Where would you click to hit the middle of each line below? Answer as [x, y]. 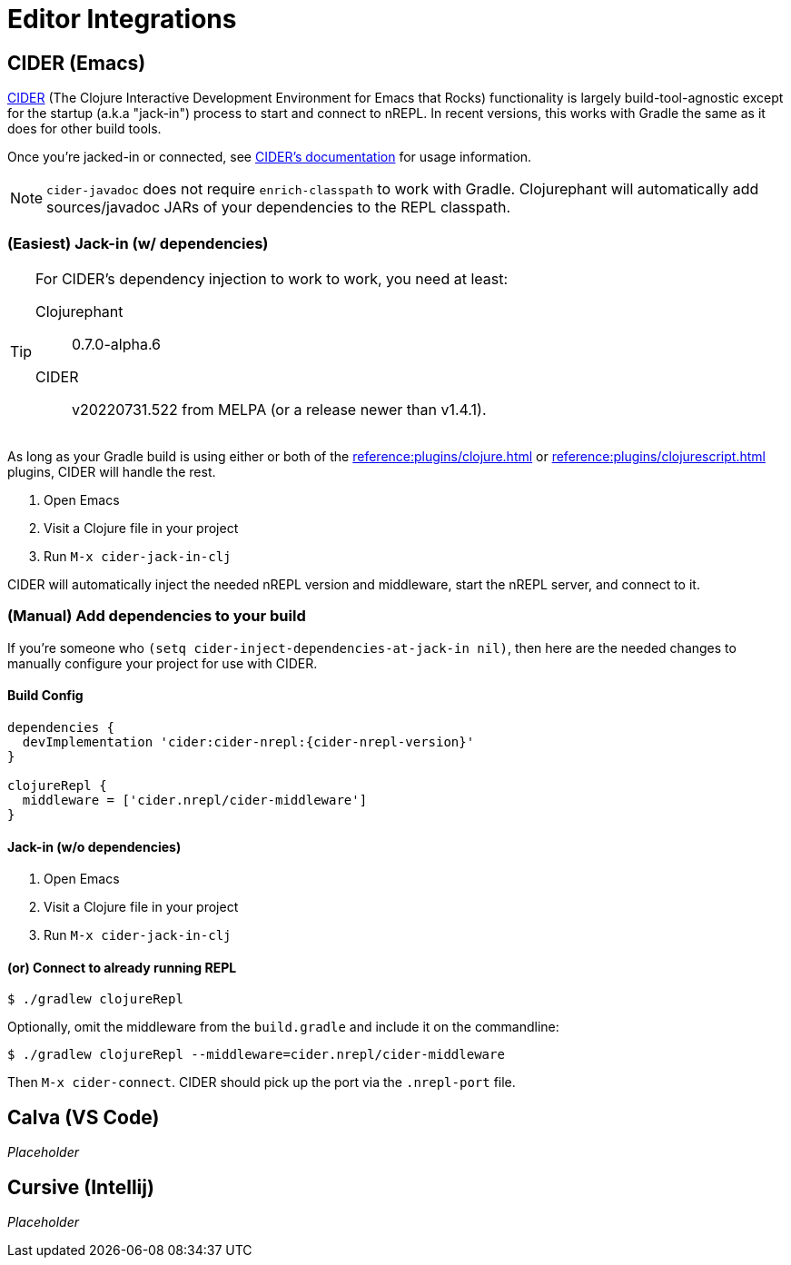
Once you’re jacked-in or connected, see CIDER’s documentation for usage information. [270, 157]
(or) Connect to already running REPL [122, 967]
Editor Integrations [122, 19]
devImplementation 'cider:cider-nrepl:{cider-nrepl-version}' [248, 741]
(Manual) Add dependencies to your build [157, 616]
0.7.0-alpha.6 [117, 344]
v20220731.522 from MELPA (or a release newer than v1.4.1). [279, 409]
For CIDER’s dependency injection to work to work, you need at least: [272, 278]
